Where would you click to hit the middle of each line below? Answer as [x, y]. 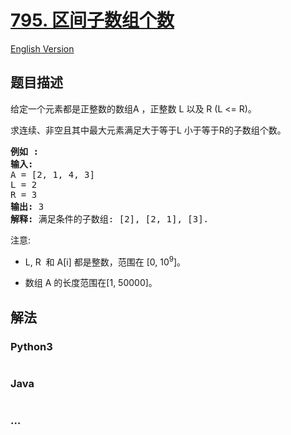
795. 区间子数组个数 [92, 20]
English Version [42, 48]
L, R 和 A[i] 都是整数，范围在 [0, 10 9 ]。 [105, 261]
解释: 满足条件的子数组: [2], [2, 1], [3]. [110, 219]
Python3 [31, 346]
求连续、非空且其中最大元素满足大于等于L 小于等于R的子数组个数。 [148, 130]
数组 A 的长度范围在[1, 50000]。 [91, 283]
